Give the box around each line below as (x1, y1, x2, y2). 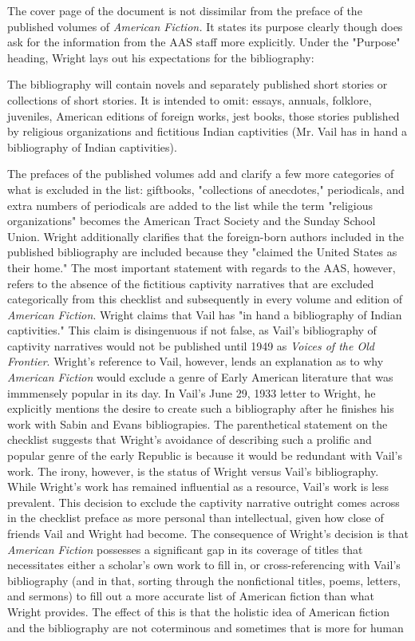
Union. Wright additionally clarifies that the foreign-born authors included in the (7, 228, 405, 244)
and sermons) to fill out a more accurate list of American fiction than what (7, 588, 375, 604)
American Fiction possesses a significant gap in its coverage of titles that (7, 540, 363, 557)
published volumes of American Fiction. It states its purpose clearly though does (7, 18, 403, 34)
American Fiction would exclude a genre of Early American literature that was (7, 369, 393, 386)
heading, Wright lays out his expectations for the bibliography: (7, 49, 314, 65)
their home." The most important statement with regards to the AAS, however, (7, 259, 396, 275)
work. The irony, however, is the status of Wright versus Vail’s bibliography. (7, 462, 379, 479)
